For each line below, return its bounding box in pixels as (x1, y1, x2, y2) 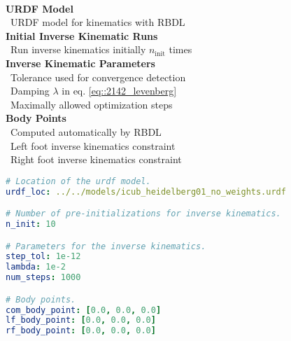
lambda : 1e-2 (6, 262, 66, 272)
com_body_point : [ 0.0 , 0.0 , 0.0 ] (6, 305, 162, 315)
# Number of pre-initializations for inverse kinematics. (6, 209, 281, 219)
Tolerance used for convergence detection (10, 69, 186, 84)
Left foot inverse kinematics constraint (10, 138, 176, 153)
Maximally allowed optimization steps (10, 97, 173, 111)
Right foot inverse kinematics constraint (10, 152, 182, 167)
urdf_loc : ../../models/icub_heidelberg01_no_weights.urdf (6, 186, 286, 197)
